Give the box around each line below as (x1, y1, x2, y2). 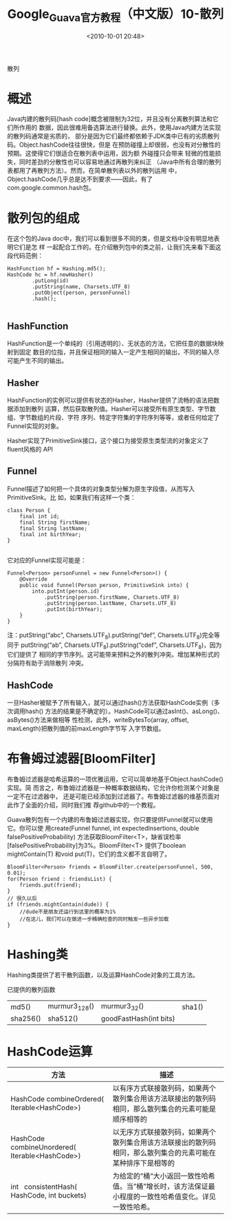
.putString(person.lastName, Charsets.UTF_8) (43, 599, 177, 606)
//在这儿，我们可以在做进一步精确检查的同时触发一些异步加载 (19, 916, 169, 923)
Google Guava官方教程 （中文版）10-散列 (7, 6, 224, 24)
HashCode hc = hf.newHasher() (7, 271, 94, 279)
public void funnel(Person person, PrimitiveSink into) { (19, 582, 189, 588)
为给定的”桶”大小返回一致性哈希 (112, 1171, 215, 1181)
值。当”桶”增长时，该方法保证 (112, 1182, 208, 1191)
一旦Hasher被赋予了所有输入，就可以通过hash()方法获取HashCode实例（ (7, 699, 214, 707)
